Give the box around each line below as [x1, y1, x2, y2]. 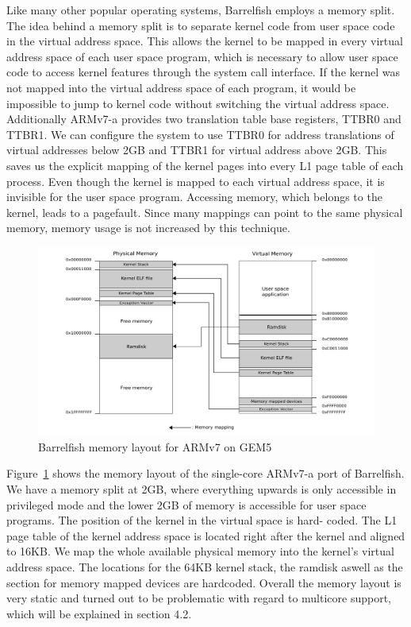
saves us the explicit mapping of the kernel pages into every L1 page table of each [6, 157, 404, 173]
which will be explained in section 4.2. [6, 605, 192, 621]
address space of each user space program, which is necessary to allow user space [6, 48, 398, 64]
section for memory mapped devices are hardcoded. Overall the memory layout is [6, 574, 401, 590]
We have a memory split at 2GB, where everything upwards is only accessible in [6, 480, 397, 497]
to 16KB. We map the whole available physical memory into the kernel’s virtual [6, 543, 394, 559]
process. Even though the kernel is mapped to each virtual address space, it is [6, 172, 385, 189]
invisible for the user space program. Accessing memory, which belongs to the [6, 188, 382, 205]
